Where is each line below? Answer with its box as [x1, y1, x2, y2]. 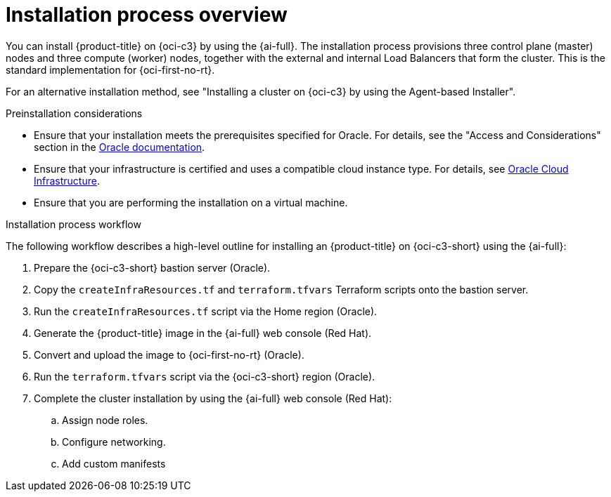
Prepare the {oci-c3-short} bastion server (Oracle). [34, 261, 271, 274]
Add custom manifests [62, 457, 166, 470]
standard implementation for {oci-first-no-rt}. [6, 63, 215, 76]
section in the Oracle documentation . [34, 140, 205, 153]
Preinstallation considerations [6, 107, 143, 119]
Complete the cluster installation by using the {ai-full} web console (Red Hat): [34, 392, 392, 404]
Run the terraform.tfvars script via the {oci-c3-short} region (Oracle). [34, 370, 375, 383]
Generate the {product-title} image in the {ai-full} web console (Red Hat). [34, 326, 372, 339]
